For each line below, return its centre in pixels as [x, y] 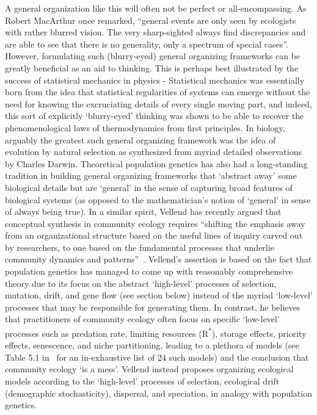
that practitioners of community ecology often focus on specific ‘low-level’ [142, 319]
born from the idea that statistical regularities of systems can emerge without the [158, 92]
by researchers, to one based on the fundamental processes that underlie [140, 247]
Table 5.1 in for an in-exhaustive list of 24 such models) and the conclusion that [157, 357]
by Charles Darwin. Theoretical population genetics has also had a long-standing [156, 163]
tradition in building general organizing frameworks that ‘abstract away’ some [151, 175]
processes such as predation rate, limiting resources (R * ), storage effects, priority [156, 332]
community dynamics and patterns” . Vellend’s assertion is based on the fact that [158, 259]
